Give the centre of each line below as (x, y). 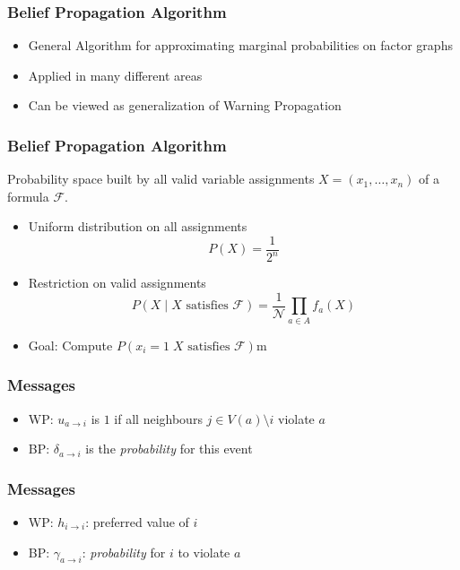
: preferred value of (137, 522)
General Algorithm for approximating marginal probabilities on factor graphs (240, 45)
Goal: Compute (70, 345)
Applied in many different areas (115, 75)
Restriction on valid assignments (117, 283)
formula (28, 196)
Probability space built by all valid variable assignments (161, 179)
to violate (204, 552)
